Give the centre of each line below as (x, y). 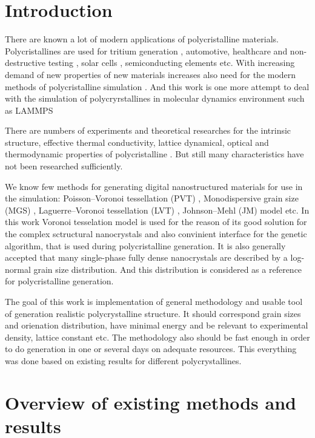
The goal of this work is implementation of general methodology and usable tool (154, 301)
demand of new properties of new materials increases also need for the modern (151, 74)
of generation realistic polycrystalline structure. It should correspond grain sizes (153, 313)
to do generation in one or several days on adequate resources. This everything (151, 349)
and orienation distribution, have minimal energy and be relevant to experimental (157, 325)
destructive (25, 63)
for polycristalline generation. (59, 281)
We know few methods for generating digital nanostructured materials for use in (154, 186)
